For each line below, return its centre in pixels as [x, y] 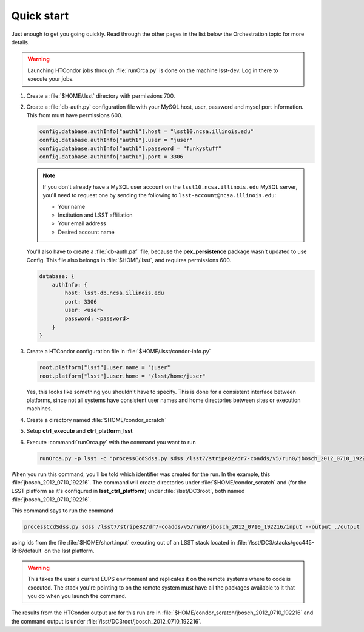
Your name [71, 206]
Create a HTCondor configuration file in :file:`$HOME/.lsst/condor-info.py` [119, 352]
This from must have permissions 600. [74, 115]
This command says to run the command [62, 511]
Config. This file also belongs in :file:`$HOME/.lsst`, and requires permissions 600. [129, 260]
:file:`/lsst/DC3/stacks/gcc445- [275, 543]
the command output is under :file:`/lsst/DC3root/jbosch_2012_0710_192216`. [106, 621]
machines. [39, 409]
